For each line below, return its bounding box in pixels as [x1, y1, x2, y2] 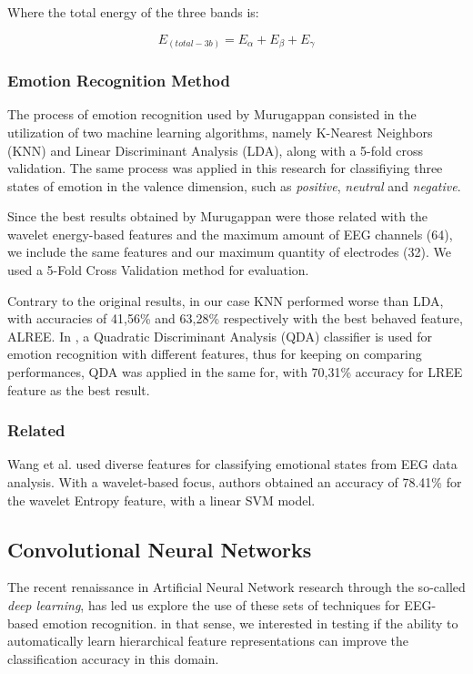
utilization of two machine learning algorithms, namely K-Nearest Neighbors [7, 122, 433, 141]
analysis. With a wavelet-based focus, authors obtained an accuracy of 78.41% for [7, 473, 462, 492]
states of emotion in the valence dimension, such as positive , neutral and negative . [7, 176, 461, 195]
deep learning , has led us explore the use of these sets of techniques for [7, 596, 400, 615]
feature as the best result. [7, 380, 150, 399]
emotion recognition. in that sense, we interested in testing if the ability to [42, 613, 458, 632]
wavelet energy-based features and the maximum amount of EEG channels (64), [7, 224, 453, 243]
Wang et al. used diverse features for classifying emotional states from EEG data [7, 454, 458, 474]
